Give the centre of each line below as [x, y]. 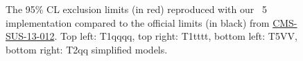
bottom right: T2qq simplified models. [87, 49]
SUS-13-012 [30, 36]
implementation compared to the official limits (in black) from [138, 22]
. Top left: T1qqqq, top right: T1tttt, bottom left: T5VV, [176, 36]
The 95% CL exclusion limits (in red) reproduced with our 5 [136, 9]
